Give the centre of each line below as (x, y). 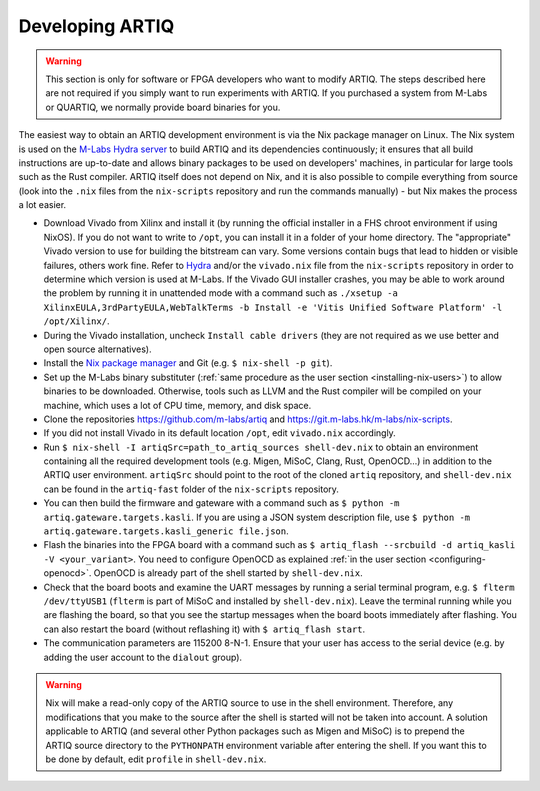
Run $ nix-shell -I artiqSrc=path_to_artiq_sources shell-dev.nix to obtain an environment (261, 447)
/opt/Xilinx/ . (76, 321)
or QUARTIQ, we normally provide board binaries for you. (163, 107)
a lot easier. (42, 205)
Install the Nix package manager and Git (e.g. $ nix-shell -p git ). (188, 363)
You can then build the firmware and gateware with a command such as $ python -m (221, 503)
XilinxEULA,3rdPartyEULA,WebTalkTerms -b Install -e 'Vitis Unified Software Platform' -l (273, 307)
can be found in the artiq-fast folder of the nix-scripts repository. (191, 489)
